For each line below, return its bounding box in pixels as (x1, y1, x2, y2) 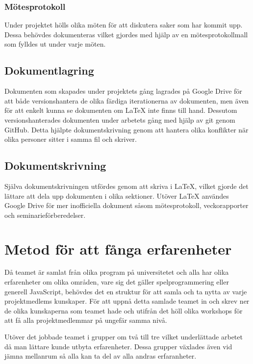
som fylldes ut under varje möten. (4, 39, 106, 49)
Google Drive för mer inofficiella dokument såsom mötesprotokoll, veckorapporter (4, 200, 249, 210)
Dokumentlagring (4, 63, 94, 78)
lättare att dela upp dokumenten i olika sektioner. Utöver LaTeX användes (4, 190, 229, 201)
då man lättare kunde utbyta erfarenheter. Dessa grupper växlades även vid (4, 341, 232, 351)
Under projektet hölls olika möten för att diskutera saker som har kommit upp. (4, 20, 243, 30)
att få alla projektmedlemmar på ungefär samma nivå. (4, 315, 167, 325)
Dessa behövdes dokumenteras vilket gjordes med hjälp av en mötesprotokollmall (4, 29, 248, 39)
